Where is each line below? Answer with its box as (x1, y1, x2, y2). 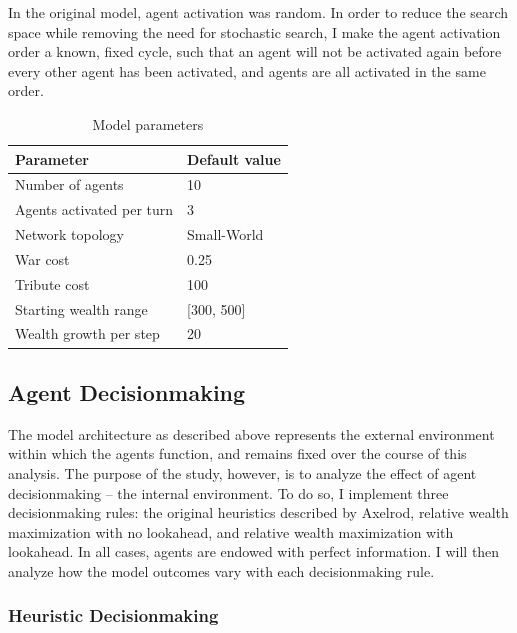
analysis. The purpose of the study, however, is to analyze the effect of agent (8, 462, 477, 483)
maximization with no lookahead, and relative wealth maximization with (8, 521, 454, 542)
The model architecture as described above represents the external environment (8, 423, 495, 444)
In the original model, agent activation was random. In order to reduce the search (8, 2, 509, 22)
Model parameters (92, 113, 204, 134)
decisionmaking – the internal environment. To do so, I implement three (8, 482, 449, 503)
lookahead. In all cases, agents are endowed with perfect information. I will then (8, 541, 500, 562)
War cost (15, 248, 70, 269)
